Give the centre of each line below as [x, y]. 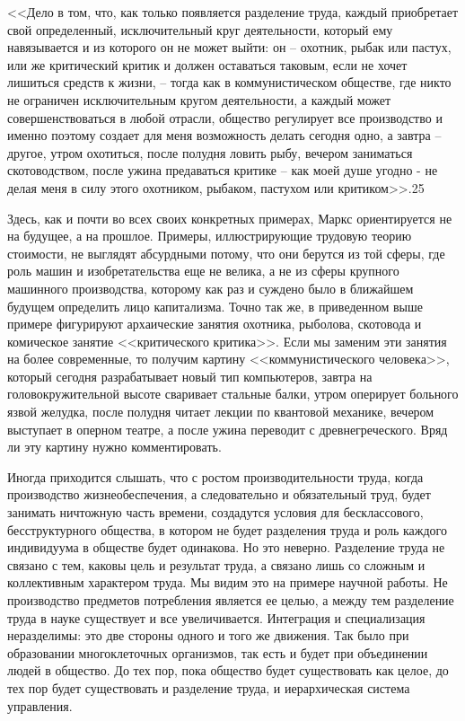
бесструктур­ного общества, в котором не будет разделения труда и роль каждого [228, 529]
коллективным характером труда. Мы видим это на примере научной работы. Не [228, 582]
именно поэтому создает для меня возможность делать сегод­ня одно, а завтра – [224, 135]
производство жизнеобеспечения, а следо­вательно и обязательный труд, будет [219, 494]
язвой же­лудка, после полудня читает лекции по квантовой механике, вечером [221, 412]
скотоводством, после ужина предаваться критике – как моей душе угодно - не [223, 170]
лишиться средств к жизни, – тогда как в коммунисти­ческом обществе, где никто [229, 82]
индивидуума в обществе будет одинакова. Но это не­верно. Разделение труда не [226, 547]
